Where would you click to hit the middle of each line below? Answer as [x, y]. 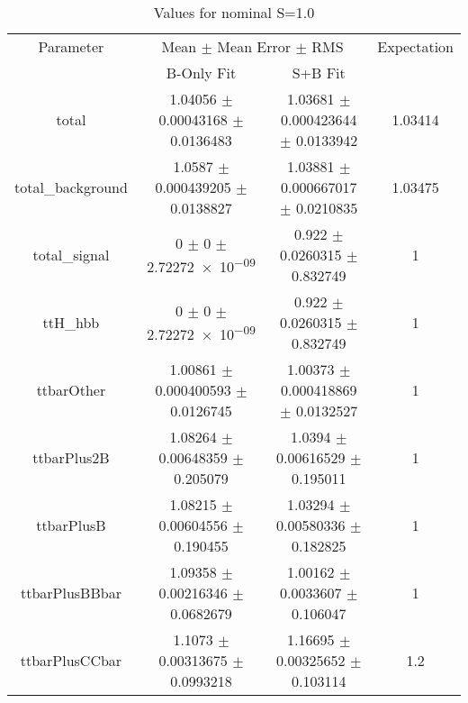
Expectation [415, 46]
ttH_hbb [71, 322]
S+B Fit [319, 73]
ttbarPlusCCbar [71, 660]
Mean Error [254, 46]
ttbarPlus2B [71, 457]
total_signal [71, 255]
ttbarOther [71, 390]
